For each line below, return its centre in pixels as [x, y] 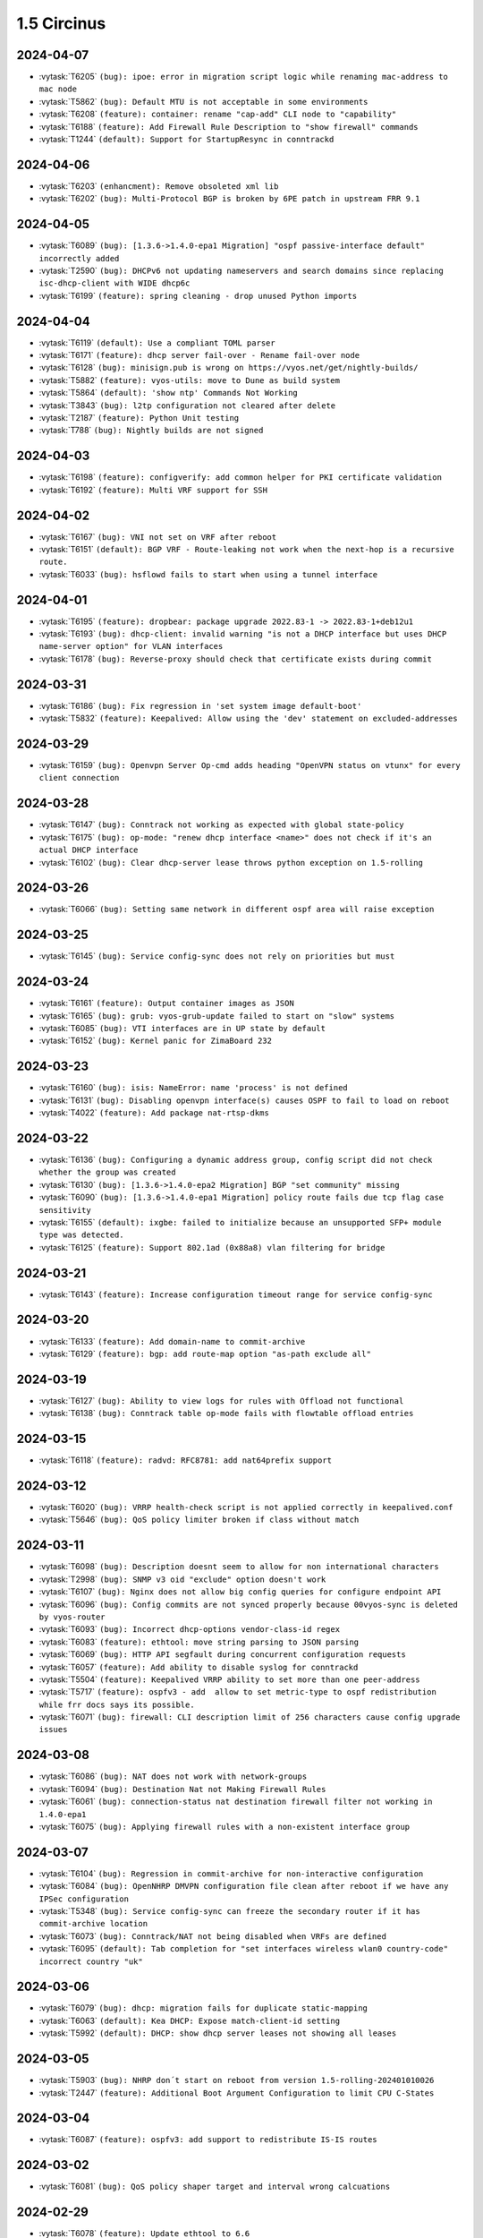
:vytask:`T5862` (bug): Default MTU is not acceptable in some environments [203, 101]
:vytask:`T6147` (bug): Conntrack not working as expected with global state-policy [221, 824]
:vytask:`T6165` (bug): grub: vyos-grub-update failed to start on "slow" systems [217, 1015]
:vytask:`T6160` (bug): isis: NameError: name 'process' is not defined [193, 1088]
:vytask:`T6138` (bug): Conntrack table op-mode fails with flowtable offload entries [226, 1414]
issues [53, 1730]
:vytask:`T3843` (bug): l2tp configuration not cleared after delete [187, 405]
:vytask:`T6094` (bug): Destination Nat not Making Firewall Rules [182, 1789]
